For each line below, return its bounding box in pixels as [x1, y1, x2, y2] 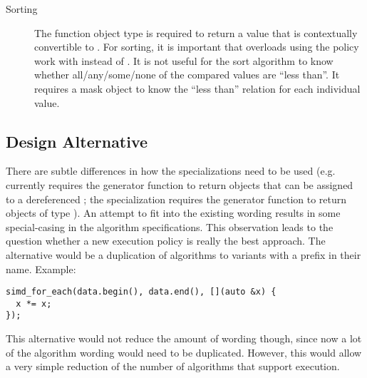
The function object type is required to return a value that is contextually [34, 25, 358, 40]
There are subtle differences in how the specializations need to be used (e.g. [6, 163, 336, 178]
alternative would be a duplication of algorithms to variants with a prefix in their [6, 247, 361, 262]
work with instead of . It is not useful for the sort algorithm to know [34, 53, 334, 68]
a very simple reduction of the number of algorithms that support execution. [6, 359, 340, 374]
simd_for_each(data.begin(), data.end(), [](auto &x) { [6, 287, 276, 297]
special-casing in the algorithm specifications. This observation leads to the [6, 219, 334, 234]
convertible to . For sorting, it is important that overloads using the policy [34, 39, 359, 54]
